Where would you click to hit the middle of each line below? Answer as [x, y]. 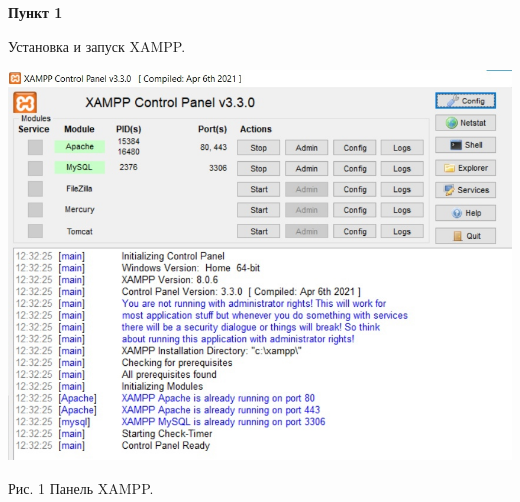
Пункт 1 [35, 12]
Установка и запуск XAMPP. [97, 45]
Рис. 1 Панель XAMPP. [81, 487]
